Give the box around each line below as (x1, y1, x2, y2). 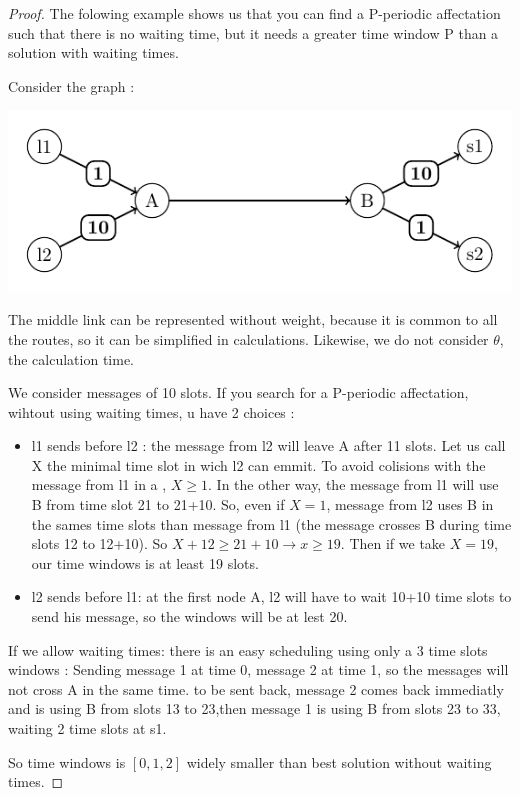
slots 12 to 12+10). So (31, 533, 168, 554)
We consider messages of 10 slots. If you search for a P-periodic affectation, (8, 382, 469, 403)
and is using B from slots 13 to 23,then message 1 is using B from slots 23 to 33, (8, 698, 501, 719)
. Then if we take (340, 533, 446, 554)
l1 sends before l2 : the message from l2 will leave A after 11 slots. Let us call (31, 435, 506, 456)
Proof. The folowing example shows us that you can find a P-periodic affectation (8, 3, 501, 23)
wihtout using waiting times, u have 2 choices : (8, 401, 295, 422)
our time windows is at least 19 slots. (31, 552, 259, 573)
